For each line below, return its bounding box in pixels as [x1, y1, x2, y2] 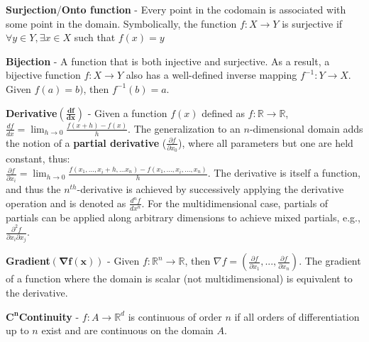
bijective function [6, 67, 81, 82]
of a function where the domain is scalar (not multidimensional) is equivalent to [6, 271, 353, 286]
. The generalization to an [128, 121, 241, 136]
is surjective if [282, 16, 343, 31]
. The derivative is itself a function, [207, 165, 360, 180]
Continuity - [18, 309, 79, 324]
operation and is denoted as [6, 195, 126, 210]
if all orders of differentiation [234, 309, 360, 324]
